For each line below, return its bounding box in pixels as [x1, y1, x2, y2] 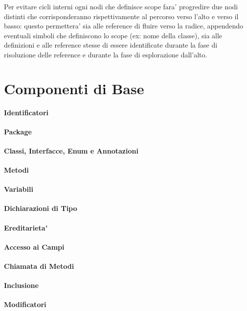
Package [4, 126, 32, 136]
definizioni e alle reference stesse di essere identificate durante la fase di [4, 40, 218, 50]
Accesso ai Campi [4, 241, 65, 252]
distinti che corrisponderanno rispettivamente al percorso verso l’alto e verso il [4, 11, 239, 21]
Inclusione [4, 280, 39, 290]
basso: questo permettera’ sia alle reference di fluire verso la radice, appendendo [4, 21, 244, 31]
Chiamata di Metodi [4, 261, 74, 271]
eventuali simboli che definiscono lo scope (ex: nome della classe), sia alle [4, 30, 223, 40]
